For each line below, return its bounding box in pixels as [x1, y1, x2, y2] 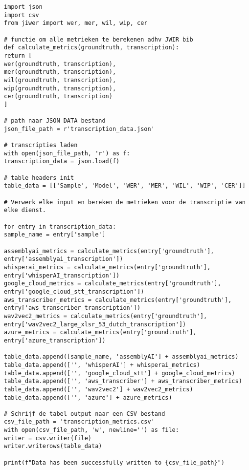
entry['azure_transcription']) [4, 337, 106, 344]
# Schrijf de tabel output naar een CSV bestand [4, 410, 165, 417]
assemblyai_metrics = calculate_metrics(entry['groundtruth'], [4, 247, 214, 255]
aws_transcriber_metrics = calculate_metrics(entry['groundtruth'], [4, 296, 232, 303]
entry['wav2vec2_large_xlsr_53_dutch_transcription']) [4, 320, 186, 328]
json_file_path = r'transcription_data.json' [4, 125, 155, 132]
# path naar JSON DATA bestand [4, 117, 106, 125]
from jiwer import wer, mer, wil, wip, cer [4, 20, 148, 27]
